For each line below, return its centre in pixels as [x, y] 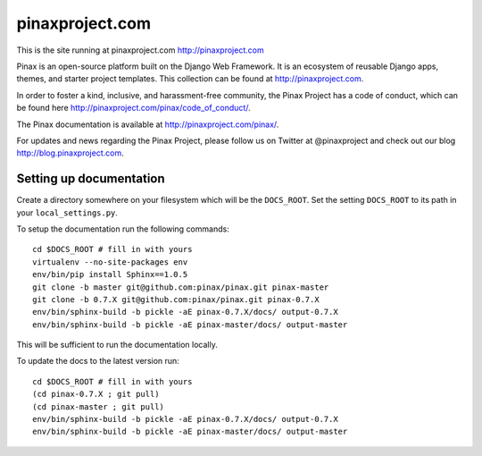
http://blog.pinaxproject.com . [70, 153]
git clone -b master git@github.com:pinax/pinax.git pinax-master [181, 287]
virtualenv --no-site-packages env [110, 262]
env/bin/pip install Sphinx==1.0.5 [110, 274]
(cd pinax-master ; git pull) [99, 406]
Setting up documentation [91, 179]
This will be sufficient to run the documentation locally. [117, 345]
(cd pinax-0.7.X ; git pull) [96, 394]
